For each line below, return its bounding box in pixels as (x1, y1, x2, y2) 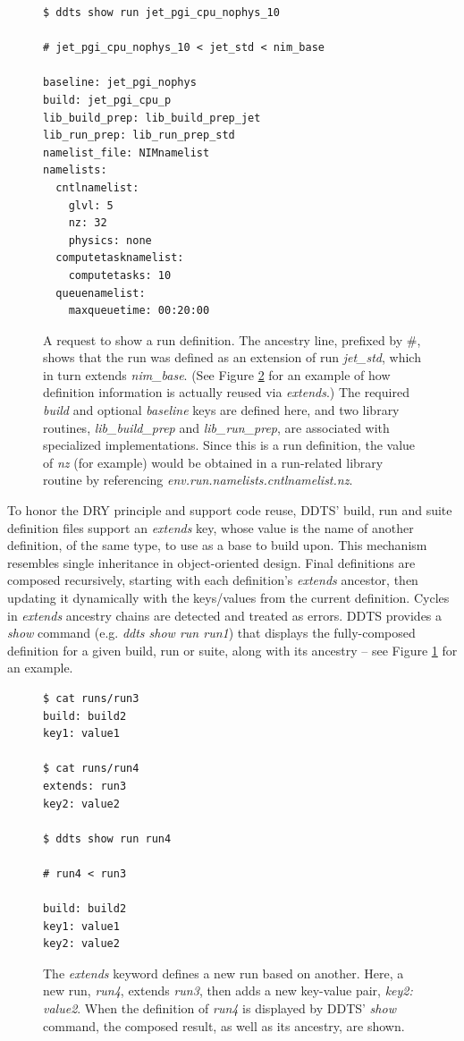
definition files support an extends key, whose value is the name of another (7, 518, 414, 537)
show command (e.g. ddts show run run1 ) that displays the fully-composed (7, 623, 416, 642)
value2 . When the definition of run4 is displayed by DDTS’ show (43, 999, 396, 1018)
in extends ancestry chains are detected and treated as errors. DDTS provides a (7, 605, 443, 624)
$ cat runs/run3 (43, 691, 139, 705)
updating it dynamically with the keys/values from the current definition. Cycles (7, 588, 450, 606)
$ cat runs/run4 (43, 762, 139, 775)
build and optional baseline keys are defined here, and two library (43, 401, 400, 419)
